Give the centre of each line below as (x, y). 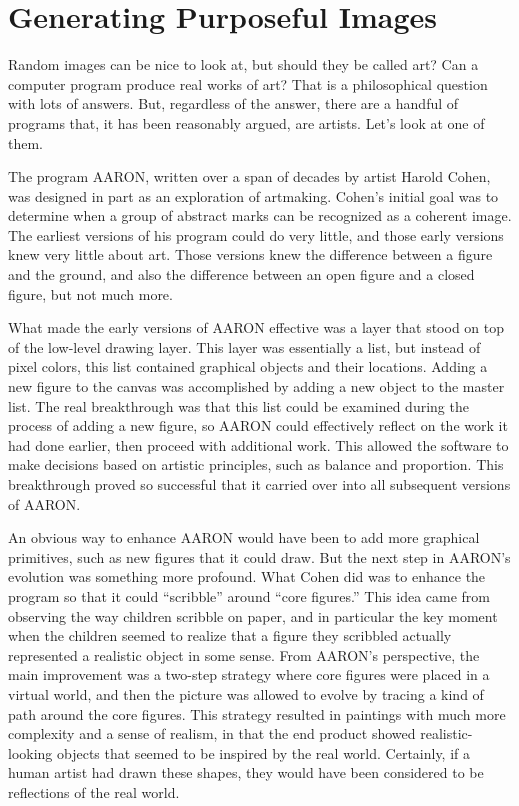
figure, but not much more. (90, 293)
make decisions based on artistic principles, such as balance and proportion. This (256, 464)
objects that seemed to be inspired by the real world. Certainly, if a (264, 752)
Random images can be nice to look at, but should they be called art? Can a (243, 64)
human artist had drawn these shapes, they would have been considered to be (246, 772)
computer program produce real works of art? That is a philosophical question (248, 83)
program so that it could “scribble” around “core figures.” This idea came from (249, 595)
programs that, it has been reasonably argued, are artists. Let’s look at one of (246, 122)
